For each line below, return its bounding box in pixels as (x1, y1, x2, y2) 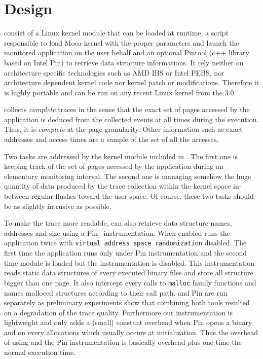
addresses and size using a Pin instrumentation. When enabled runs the (4, 227, 230, 238)
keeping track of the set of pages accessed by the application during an (4, 161, 223, 171)
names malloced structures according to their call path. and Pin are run (4, 287, 228, 298)
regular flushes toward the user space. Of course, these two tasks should (31, 191, 254, 201)
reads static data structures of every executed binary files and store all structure (4, 267, 253, 278)
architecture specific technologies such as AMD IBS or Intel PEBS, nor (4, 67, 224, 78)
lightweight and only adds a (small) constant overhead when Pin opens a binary (4, 317, 252, 328)
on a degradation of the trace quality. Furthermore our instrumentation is (4, 307, 233, 317)
